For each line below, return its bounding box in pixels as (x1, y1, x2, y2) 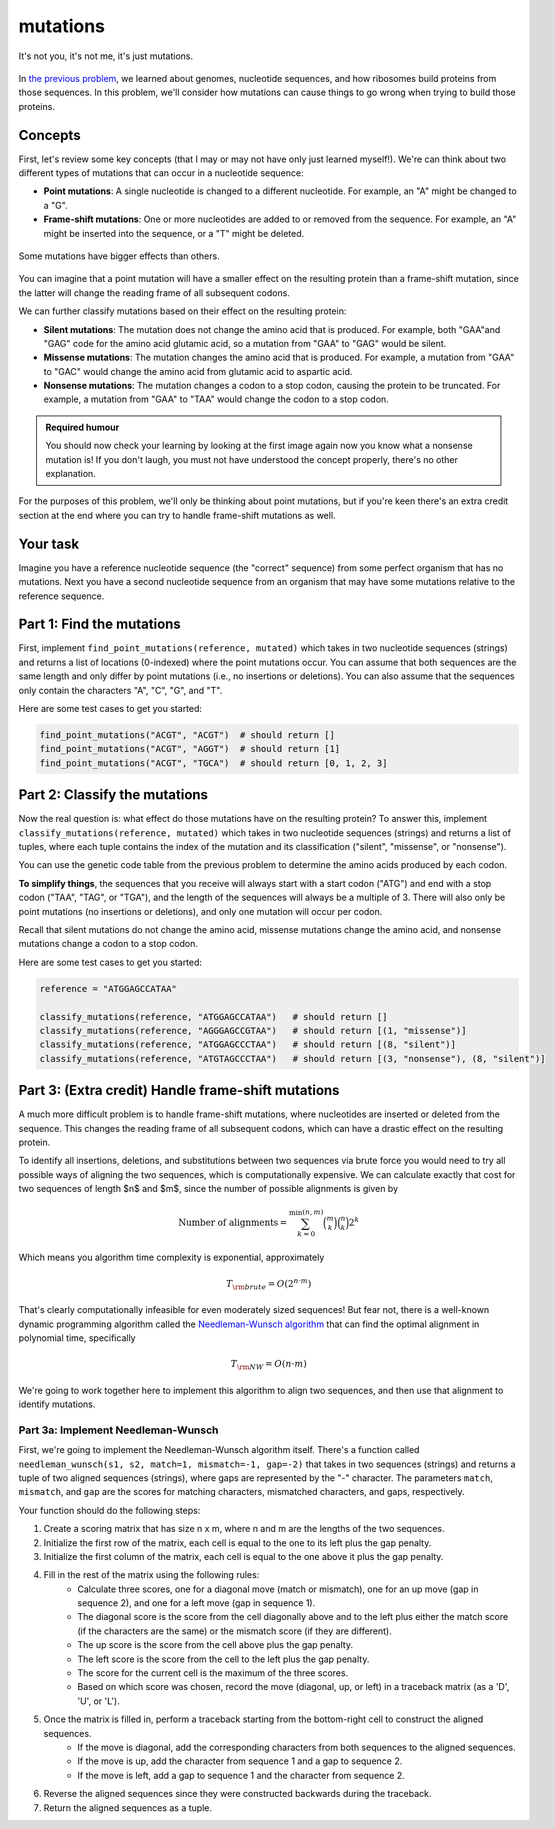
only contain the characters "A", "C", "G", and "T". (18, 684, 223, 696)
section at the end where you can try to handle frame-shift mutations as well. (18, 509, 336, 521)
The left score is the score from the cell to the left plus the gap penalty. (77, 1653, 370, 1665)
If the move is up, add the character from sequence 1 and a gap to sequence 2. (77, 1755, 403, 1767)
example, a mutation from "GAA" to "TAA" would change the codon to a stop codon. (43, 393, 389, 405)
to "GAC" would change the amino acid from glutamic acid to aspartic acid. (43, 365, 353, 377)
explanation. (45, 468, 97, 480)
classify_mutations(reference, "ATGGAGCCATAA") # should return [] (39, 1011, 388, 1022)
